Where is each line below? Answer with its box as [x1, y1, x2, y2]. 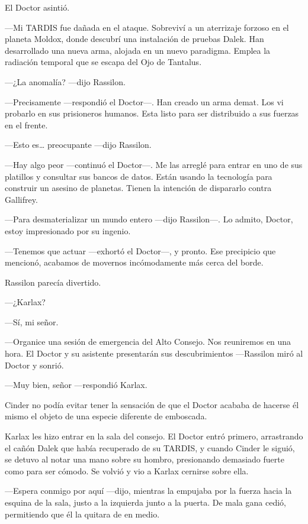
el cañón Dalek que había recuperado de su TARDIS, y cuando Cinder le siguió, [5, 441, 295, 454]
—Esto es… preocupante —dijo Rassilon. [5, 138, 152, 151]
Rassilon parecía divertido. [5, 276, 101, 288]
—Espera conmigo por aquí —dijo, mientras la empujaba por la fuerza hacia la [5, 484, 292, 497]
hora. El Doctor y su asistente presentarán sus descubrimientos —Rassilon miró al [5, 347, 303, 360]
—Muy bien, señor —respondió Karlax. [5, 379, 147, 391]
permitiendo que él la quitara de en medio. [5, 507, 160, 520]
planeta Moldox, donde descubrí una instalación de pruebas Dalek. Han [5, 33, 264, 45]
